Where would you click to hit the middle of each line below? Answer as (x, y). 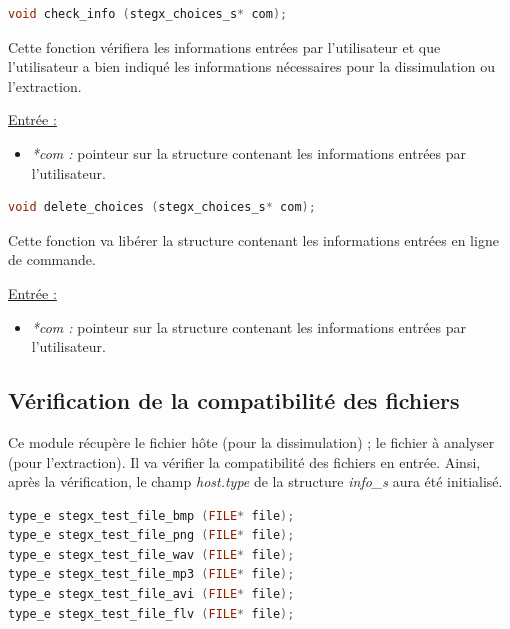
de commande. (52, 259)
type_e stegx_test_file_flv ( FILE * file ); (151, 613)
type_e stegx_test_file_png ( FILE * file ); (151, 535)
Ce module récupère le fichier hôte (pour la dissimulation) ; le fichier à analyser (251, 441)
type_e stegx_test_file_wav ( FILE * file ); (151, 554)
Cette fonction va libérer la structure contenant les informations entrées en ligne (253, 239)
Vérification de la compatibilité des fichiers (234, 400)
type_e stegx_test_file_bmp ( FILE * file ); (151, 515)
